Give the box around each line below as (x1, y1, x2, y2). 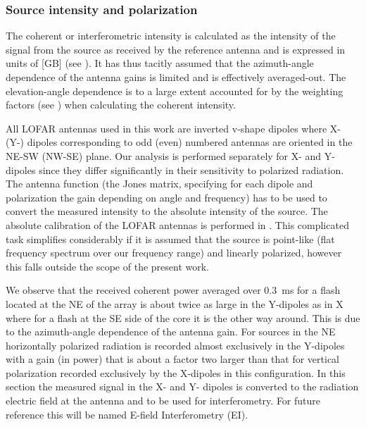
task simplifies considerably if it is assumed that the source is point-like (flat (6, 231, 335, 246)
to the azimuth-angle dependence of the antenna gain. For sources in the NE (6, 324, 336, 339)
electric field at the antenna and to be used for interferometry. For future (6, 393, 321, 408)
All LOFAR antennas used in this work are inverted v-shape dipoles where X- (6, 120, 341, 135)
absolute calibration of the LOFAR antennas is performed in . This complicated (6, 217, 349, 232)
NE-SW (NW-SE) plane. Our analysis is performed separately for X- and (6, 148, 322, 163)
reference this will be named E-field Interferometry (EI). (6, 407, 248, 421)
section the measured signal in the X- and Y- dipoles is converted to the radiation (6, 379, 359, 394)
